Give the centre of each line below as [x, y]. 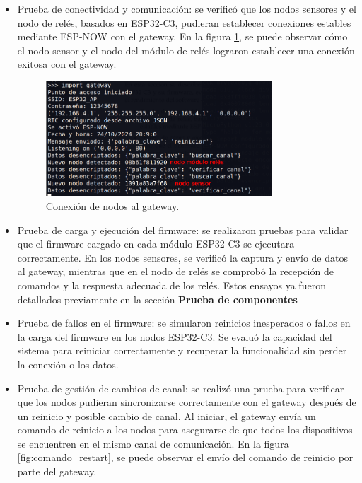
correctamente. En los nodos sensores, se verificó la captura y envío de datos [182, 257]
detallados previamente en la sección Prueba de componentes [157, 299]
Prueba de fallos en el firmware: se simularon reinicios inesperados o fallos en [184, 323]
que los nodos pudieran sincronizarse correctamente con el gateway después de [187, 402]
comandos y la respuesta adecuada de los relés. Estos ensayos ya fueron [171, 285]
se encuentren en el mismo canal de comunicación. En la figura [153, 443]
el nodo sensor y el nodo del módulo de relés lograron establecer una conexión [186, 50]
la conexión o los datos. [68, 364]
